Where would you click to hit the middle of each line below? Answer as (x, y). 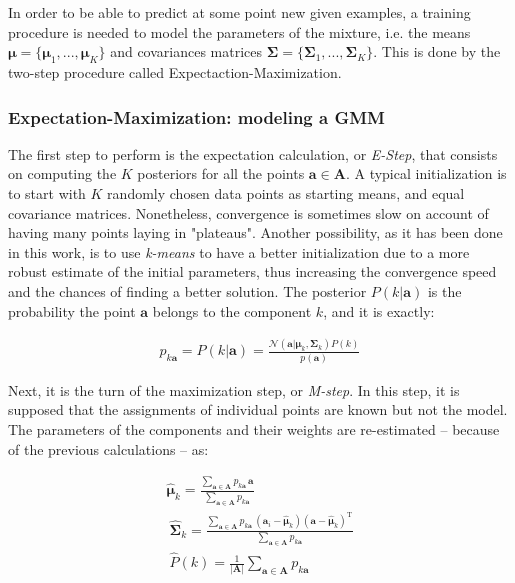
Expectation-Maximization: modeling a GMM (196, 116)
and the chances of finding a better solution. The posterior (187, 290)
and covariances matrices (186, 51)
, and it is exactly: (379, 310)
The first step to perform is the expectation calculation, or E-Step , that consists (253, 153)
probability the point (72, 310)
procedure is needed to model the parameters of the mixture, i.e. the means (239, 31)
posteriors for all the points (221, 173)
